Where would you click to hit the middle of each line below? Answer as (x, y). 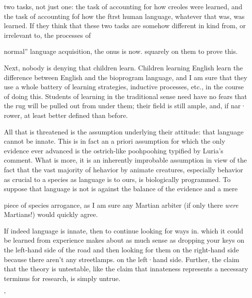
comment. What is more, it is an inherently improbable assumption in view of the (126, 160)
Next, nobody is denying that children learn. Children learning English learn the (123, 67)
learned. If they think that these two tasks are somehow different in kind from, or (125, 25)
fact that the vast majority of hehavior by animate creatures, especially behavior (124, 169)
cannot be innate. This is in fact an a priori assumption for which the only (115, 141)
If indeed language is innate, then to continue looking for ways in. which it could (124, 230)
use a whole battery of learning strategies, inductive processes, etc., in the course (124, 87)
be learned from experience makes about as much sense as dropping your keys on (124, 240)
